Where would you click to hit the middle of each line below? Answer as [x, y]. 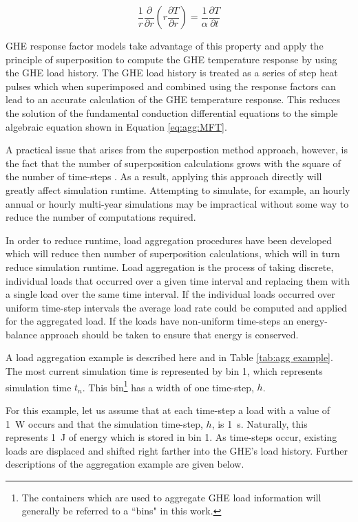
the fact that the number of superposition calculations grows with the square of [173, 163]
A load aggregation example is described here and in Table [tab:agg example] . [169, 357]
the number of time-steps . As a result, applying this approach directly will [164, 176]
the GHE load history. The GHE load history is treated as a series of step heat [172, 73]
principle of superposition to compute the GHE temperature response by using [171, 59]
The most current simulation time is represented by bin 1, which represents [164, 371]
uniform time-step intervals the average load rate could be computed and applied [177, 307]
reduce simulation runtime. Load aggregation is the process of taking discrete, [170, 267]
